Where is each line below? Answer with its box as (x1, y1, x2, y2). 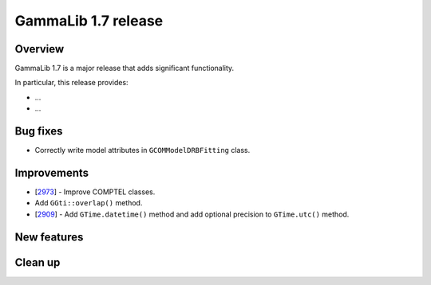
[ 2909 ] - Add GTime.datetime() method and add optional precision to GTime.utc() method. (34, 209, 350, 219)
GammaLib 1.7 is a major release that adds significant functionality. (14, 64, 235, 73)
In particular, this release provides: (14, 78, 129, 88)
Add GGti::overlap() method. (34, 198, 143, 208)
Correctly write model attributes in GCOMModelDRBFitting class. (34, 146, 251, 155)
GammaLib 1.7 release (14, 12, 164, 29)
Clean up (14, 256, 61, 269)
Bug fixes (14, 124, 63, 139)
